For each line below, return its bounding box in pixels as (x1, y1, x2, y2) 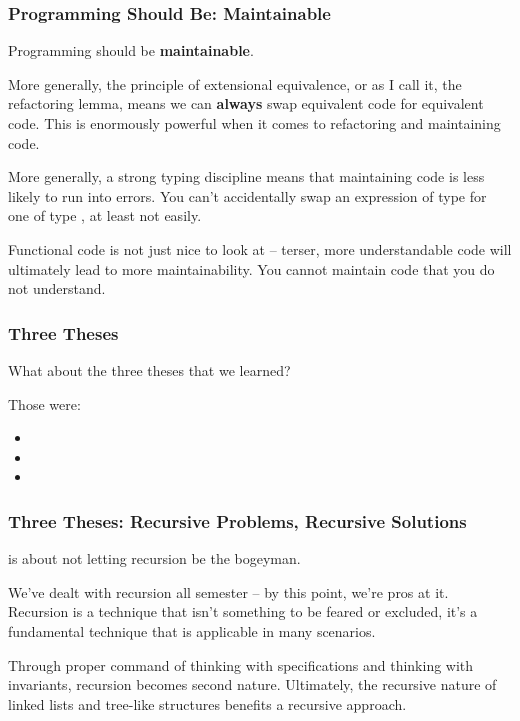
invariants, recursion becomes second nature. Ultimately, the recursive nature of (8, 674, 497, 695)
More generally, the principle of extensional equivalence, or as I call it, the (8, 73, 462, 94)
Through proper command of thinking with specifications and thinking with (8, 654, 474, 675)
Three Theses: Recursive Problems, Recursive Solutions (8, 508, 467, 533)
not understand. (8, 278, 106, 299)
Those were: (8, 393, 81, 414)
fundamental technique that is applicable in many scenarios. (8, 620, 376, 641)
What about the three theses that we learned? (8, 359, 291, 380)
